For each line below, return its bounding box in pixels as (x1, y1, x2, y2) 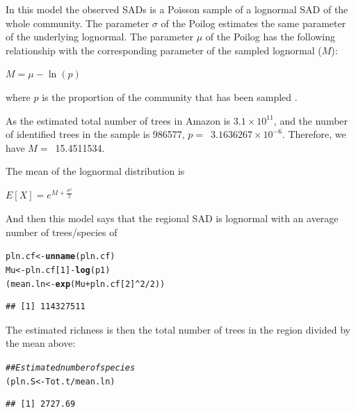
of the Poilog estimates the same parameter (161, 15, 346, 30)
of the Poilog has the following (205, 29, 336, 44)
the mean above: (6, 336, 76, 350)
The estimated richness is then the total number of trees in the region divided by (6, 322, 350, 336)
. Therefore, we (282, 127, 346, 141)
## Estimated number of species (6, 362, 136, 373)
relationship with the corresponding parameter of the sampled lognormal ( (6, 42, 322, 57)
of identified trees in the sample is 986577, (6, 127, 185, 141)
